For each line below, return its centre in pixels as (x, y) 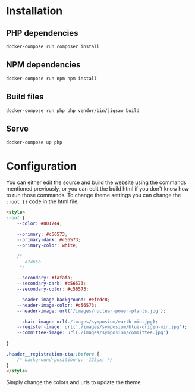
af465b (33, 262)
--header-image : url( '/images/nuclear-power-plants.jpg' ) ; (92, 311)
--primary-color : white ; (48, 245)
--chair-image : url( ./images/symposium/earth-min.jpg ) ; (88, 322)
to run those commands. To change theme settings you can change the (94, 195)
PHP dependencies (42, 33)
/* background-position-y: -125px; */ (65, 360)
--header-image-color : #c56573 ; (57, 305)
